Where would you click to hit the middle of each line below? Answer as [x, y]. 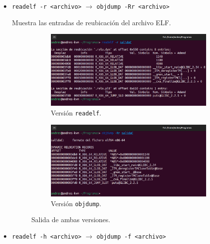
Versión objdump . [76, 203]
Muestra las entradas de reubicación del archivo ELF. [91, 22]
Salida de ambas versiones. [71, 220]
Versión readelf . [76, 113]
